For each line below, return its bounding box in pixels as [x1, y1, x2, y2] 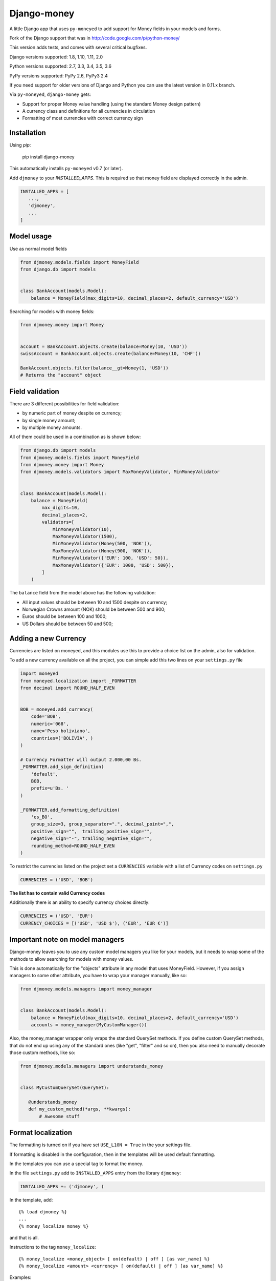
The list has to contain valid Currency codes [9, 890, 105, 896]
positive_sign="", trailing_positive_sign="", [31, 828, 153, 834]
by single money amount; [22, 417, 76, 423]
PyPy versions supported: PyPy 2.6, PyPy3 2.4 [9, 72, 108, 79]
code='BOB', [31, 714, 61, 719]
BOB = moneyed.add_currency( [20, 707, 94, 712]
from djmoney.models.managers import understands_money [20, 1063, 164, 1069]
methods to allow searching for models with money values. [9, 956, 134, 962]
